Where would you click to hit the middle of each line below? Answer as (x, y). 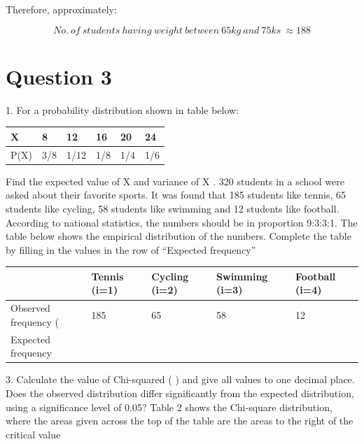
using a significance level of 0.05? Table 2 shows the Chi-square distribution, (169, 407)
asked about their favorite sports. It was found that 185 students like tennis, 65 (176, 195)
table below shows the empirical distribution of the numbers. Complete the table (178, 236)
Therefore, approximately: (61, 9)
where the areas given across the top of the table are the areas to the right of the (180, 421)
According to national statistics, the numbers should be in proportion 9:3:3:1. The (182, 222)
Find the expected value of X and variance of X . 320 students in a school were (175, 181)
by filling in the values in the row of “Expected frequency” (131, 249)
